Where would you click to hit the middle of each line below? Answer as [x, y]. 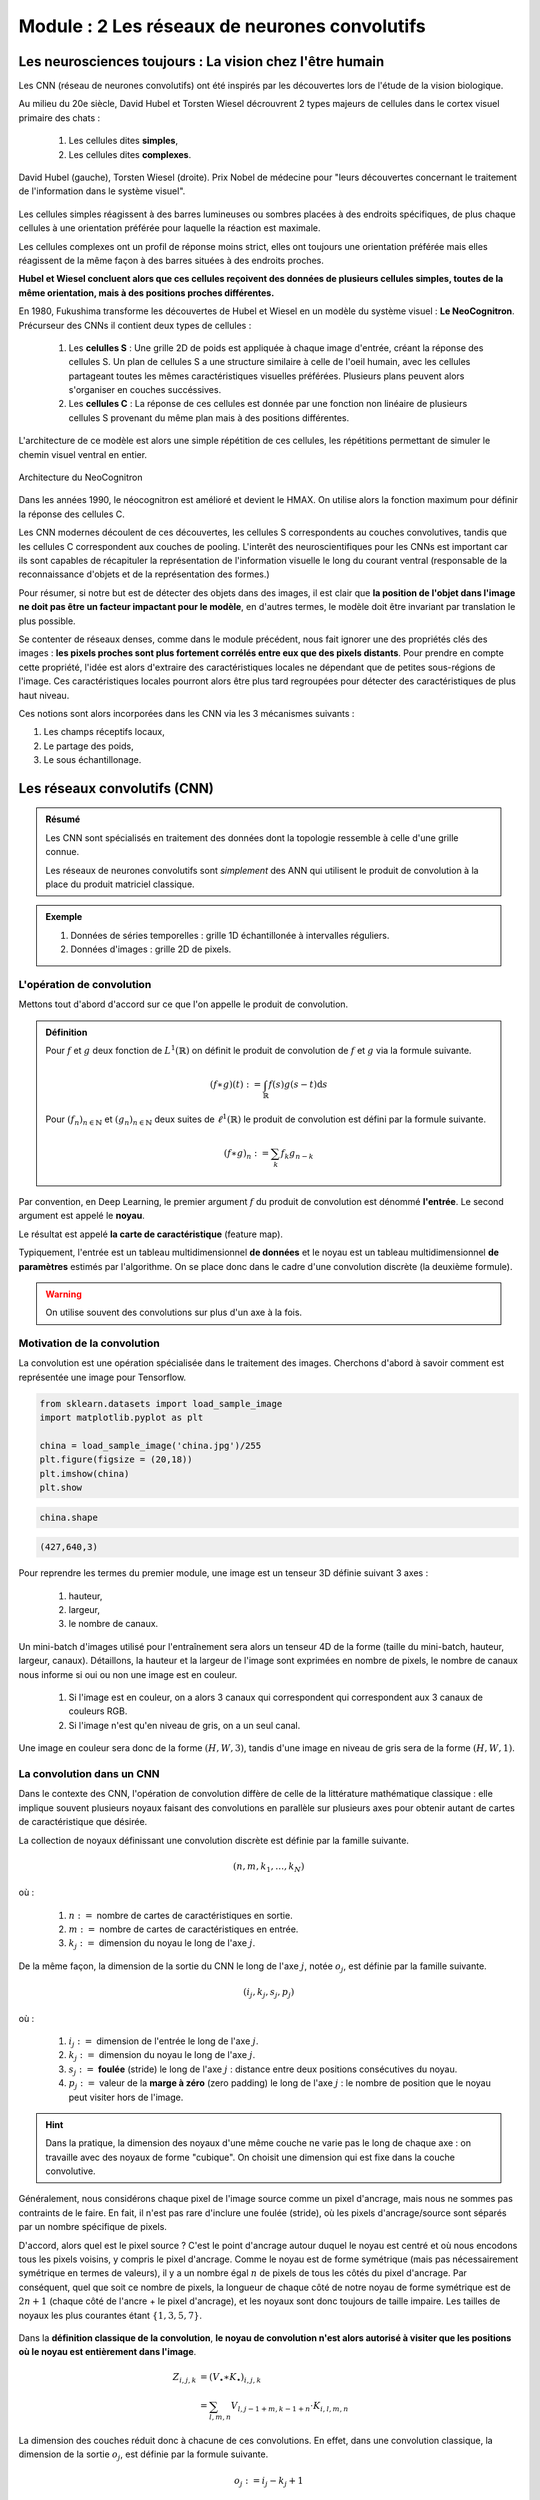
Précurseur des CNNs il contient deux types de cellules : [135, 325]
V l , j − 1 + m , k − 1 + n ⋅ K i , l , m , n [289, 2407]
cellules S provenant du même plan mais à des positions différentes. [209, 417]
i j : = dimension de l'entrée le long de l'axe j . [163, 2042]
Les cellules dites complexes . [130, 154]
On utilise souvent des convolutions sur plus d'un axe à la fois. [174, 1312]
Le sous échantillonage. [92, 760]
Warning [63, 1294]
